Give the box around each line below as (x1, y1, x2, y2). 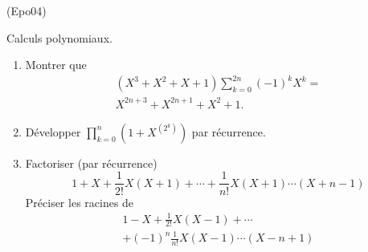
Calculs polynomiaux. (6, 29, 112, 46)
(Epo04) (6, 2, 47, 18)
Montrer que (25, 56, 87, 73)
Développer (25, 123, 81, 140)
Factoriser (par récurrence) (25, 154, 157, 171)
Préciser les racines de (25, 193, 134, 210)
